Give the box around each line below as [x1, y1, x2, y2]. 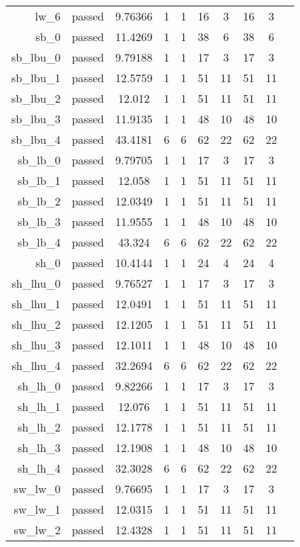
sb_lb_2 [17, 193, 61, 209]
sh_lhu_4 [11, 357, 61, 373]
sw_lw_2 [13, 521, 61, 538]
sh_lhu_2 [11, 316, 61, 332]
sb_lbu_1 [11, 69, 61, 86]
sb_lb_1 [17, 172, 61, 188]
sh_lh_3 [17, 439, 61, 456]
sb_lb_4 [17, 234, 61, 250]
